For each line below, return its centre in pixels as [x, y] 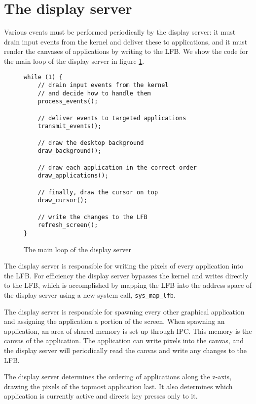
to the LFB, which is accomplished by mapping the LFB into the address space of [128, 285]
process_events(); [68, 102]
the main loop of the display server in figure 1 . [74, 61]
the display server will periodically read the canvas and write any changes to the [126, 350]
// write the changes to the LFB [92, 217]
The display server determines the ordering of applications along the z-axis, [118, 377]
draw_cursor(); [62, 201]
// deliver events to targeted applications [112, 118]
